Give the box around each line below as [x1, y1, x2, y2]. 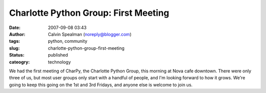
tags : [9, 38, 20, 44]
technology [48, 59, 71, 65]
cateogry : [9, 59, 30, 65]
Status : [9, 52, 25, 58]
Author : [9, 31, 26, 37]
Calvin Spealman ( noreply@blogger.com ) [48, 31, 132, 37]
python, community [48, 38, 88, 44]
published [48, 52, 68, 58]
